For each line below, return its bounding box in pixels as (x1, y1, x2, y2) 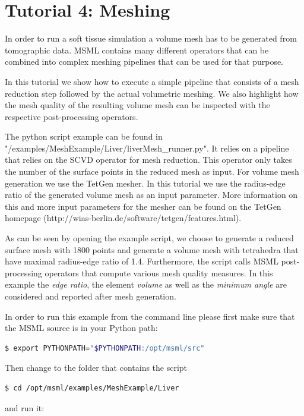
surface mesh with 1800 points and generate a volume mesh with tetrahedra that (5, 243, 299, 256)
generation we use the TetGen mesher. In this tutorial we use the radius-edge (5, 177, 286, 189)
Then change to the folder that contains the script (5, 361, 188, 374)
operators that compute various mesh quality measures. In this (45, 266, 273, 279)
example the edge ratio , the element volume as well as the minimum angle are (5, 278, 287, 291)
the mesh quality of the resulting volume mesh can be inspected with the (5, 99, 270, 111)
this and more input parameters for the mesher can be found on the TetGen (5, 200, 281, 212)
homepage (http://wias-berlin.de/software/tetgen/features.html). (5, 212, 242, 224)
